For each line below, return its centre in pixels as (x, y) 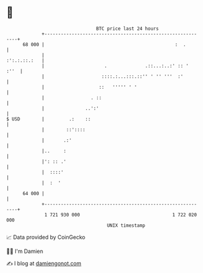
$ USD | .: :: (49, 119)
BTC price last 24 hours (128, 29)
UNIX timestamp (126, 225)
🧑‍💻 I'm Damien (25, 251)
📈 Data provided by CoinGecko (46, 237)
